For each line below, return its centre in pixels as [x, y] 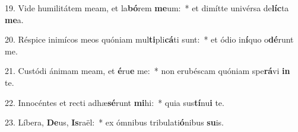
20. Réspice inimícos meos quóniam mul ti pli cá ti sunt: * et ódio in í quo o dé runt [149, 39]
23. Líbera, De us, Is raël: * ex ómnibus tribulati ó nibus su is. [114, 122]
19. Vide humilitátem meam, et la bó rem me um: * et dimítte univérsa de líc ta [147, 8]
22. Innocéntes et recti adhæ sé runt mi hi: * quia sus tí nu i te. [115, 102]
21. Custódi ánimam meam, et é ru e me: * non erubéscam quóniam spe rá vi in [148, 71]
